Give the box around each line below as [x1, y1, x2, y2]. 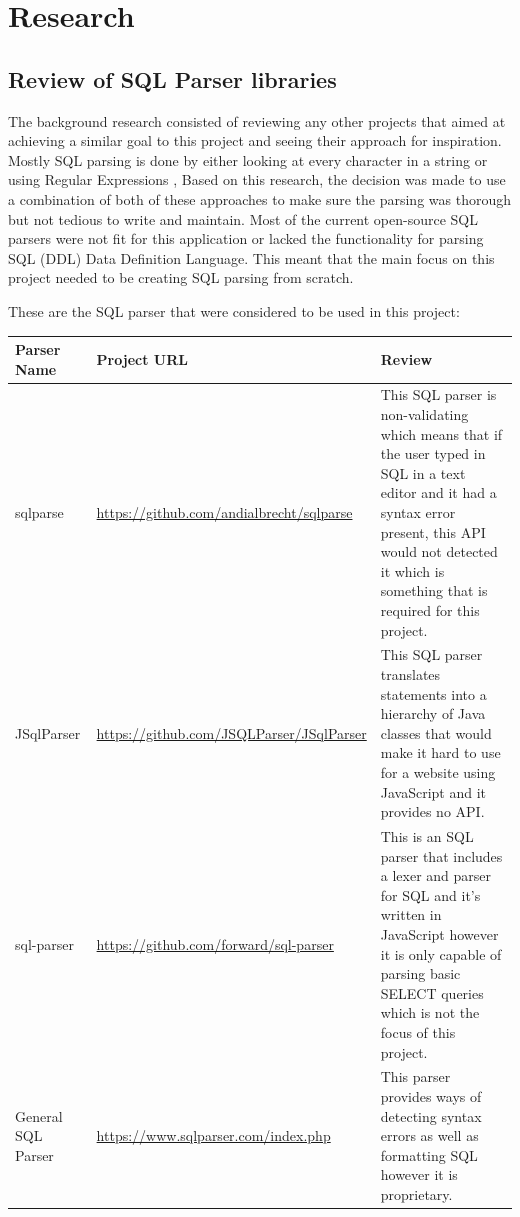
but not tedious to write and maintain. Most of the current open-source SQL [8, 208, 478, 229]
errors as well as [380, 1125, 479, 1146]
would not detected [380, 541, 498, 562]
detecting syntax [380, 1105, 482, 1126]
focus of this [380, 1021, 456, 1042]
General [15, 1105, 63, 1126]
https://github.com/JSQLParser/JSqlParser [96, 722, 367, 743]
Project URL [96, 348, 188, 369]
